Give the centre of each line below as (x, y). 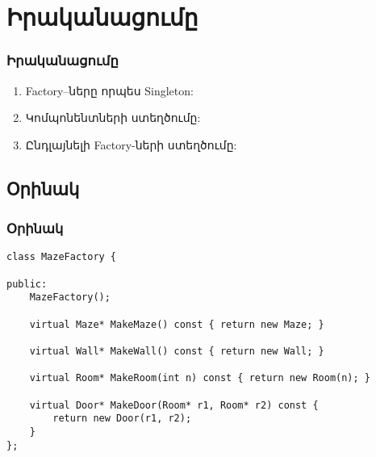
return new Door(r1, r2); (122, 419)
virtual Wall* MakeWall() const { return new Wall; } (177, 351)
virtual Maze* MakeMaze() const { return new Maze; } (177, 324)
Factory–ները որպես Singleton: (109, 90)
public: (27, 284)
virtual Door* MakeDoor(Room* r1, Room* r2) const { (174, 405)
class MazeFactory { (62, 257)
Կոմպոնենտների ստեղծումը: (113, 117)
